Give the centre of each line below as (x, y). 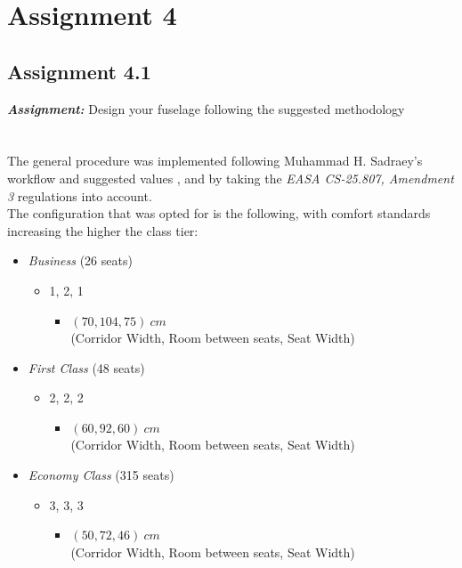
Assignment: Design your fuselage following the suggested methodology (206, 108)
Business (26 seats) (80, 260)
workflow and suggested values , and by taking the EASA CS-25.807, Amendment (231, 178)
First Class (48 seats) (86, 367)
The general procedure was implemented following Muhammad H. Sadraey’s (215, 161)
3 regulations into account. (80, 195)
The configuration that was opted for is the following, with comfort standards (219, 213)
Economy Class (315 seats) (101, 475)
